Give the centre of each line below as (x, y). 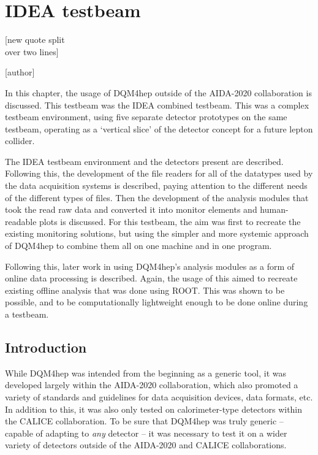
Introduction (46, 347)
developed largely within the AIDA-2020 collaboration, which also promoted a (152, 385)
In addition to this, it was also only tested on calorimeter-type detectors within (154, 409)
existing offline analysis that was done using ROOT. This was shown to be (145, 290)
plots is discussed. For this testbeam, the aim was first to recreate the (170, 221)
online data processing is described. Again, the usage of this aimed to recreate (151, 278)
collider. (20, 141)
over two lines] (32, 51)
